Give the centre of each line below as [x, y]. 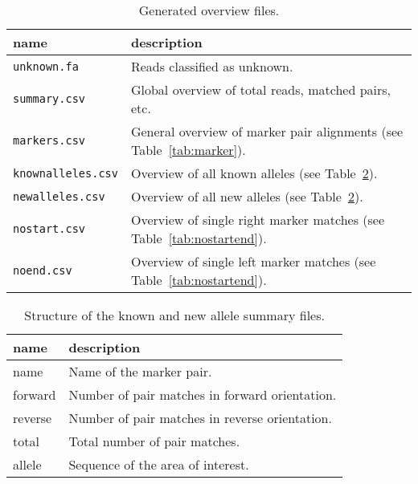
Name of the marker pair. [140, 371]
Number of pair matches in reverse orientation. [200, 418]
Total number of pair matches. [154, 441]
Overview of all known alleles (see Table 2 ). [254, 173]
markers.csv [49, 140]
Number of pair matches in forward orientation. [203, 395]
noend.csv [43, 270]
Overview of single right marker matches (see [258, 220]
